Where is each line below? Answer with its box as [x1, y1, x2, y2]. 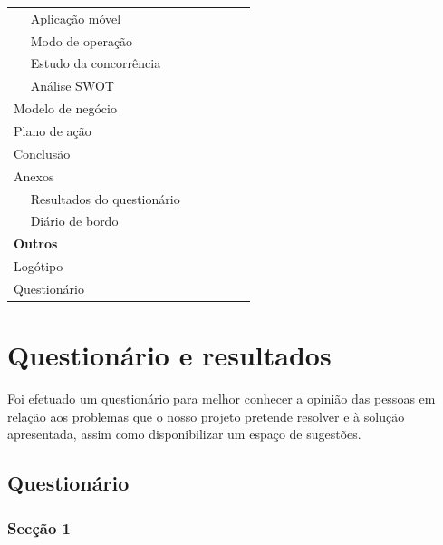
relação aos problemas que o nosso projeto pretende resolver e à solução [7, 406, 405, 425]
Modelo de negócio [14, 99, 117, 118]
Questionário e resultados [7, 336, 332, 374]
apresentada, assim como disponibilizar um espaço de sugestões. [7, 424, 361, 443]
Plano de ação [14, 121, 91, 140]
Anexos [14, 166, 54, 185]
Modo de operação [30, 31, 133, 50]
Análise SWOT [30, 76, 114, 95]
